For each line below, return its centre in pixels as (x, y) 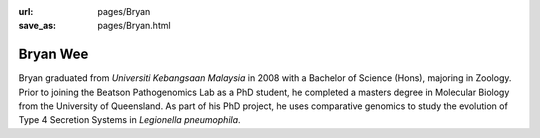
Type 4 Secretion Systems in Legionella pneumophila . (129, 120)
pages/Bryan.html (134, 26)
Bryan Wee (53, 54)
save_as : (37, 26)
